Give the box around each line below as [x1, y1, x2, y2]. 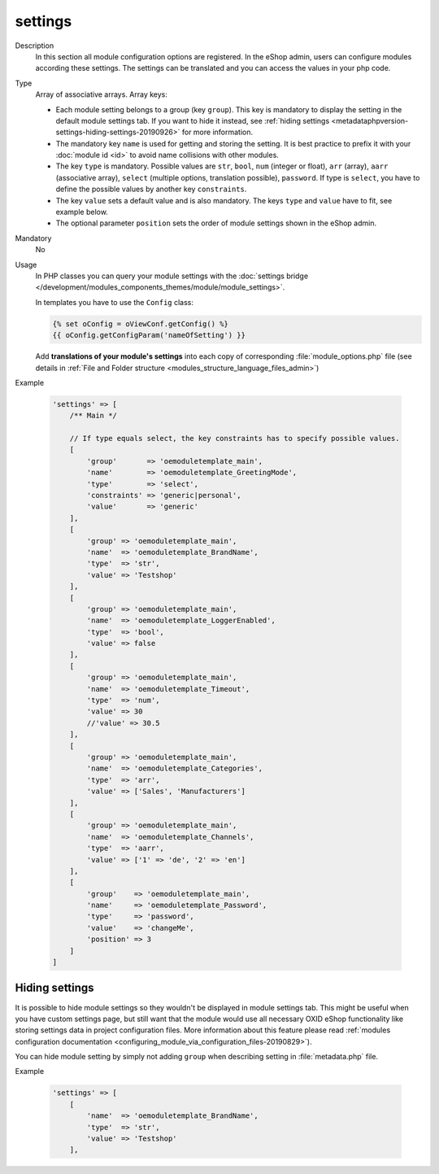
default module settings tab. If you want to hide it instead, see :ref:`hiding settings [55, 116, 330, 125]
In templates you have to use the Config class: [35, 297, 194, 307]
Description [15, 41, 54, 50]
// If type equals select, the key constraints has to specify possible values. [69, 434, 400, 443]
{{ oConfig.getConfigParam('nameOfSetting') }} [52, 330, 246, 340]
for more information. [181, 127, 254, 137]
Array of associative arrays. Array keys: [35, 89, 168, 99]
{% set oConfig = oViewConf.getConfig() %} [52, 319, 229, 329]
